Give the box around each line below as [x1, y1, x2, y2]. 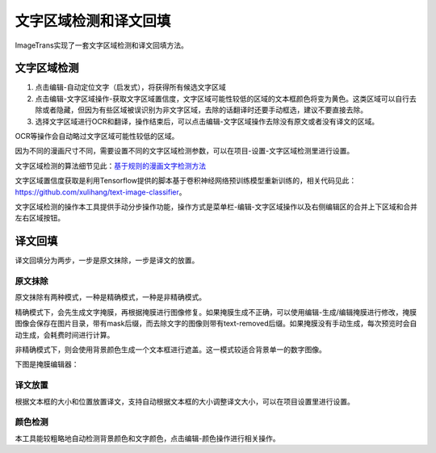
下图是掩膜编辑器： [15, 359, 79, 369]
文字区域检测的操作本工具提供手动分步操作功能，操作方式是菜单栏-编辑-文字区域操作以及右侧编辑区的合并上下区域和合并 [15, 202, 417, 212]
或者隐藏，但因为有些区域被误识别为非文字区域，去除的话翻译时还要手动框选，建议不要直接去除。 [41, 105, 367, 115]
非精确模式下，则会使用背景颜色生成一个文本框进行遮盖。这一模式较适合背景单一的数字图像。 [15, 344, 326, 354]
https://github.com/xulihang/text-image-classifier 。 [15, 187, 187, 197]
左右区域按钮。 [15, 213, 65, 223]
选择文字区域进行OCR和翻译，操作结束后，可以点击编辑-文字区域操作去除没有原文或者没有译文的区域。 [35, 116, 379, 126]
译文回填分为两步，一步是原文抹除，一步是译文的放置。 [15, 255, 199, 266]
